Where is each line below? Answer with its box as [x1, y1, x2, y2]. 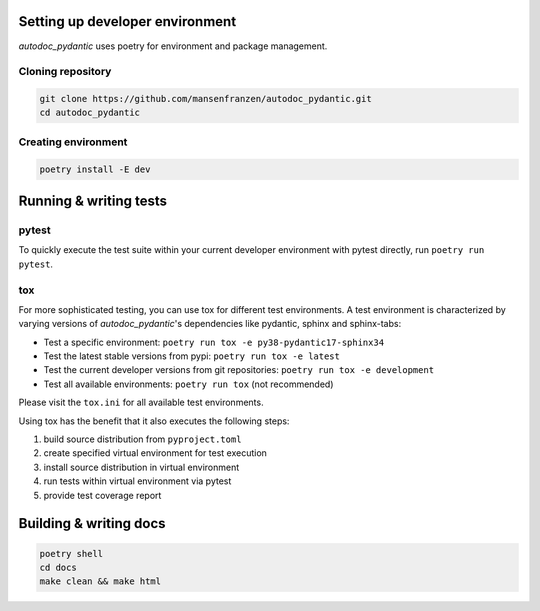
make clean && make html [39, 576, 162, 587]
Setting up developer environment [18, 13, 237, 30]
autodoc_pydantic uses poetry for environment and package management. [18, 40, 328, 52]
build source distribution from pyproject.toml [43, 433, 242, 445]
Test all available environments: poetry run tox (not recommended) [43, 378, 334, 390]
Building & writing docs [18, 515, 166, 532]
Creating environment [18, 135, 128, 149]
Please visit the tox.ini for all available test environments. [18, 396, 264, 409]
